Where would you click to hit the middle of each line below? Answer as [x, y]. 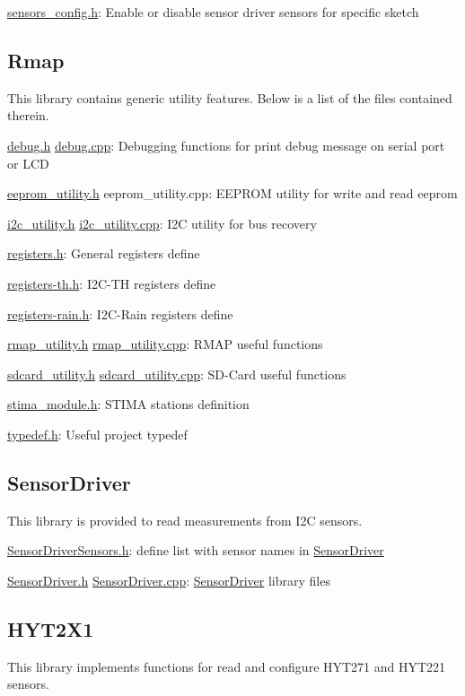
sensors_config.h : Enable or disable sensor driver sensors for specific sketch [213, 12]
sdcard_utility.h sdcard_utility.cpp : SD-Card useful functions [177, 374]
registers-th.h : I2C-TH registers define [112, 283]
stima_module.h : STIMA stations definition [128, 404]
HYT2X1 [51, 628]
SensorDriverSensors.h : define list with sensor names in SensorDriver [196, 550]
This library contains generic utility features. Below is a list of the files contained [230, 97]
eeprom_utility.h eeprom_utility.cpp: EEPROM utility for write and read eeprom [232, 193]
